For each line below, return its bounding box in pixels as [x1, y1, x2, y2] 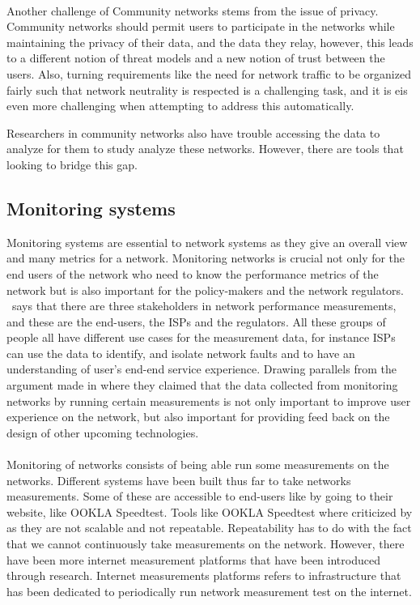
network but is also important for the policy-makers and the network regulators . [6, 281, 404, 298]
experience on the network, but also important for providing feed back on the [6, 408, 390, 425]
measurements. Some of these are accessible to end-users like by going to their [6, 488, 393, 505]
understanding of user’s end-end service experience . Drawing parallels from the [6, 360, 397, 377]
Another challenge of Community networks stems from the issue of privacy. [6, 2, 379, 19]
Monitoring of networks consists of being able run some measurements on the [6, 456, 389, 473]
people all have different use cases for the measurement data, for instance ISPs [6, 329, 396, 346]
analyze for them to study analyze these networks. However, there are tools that [6, 140, 404, 157]
